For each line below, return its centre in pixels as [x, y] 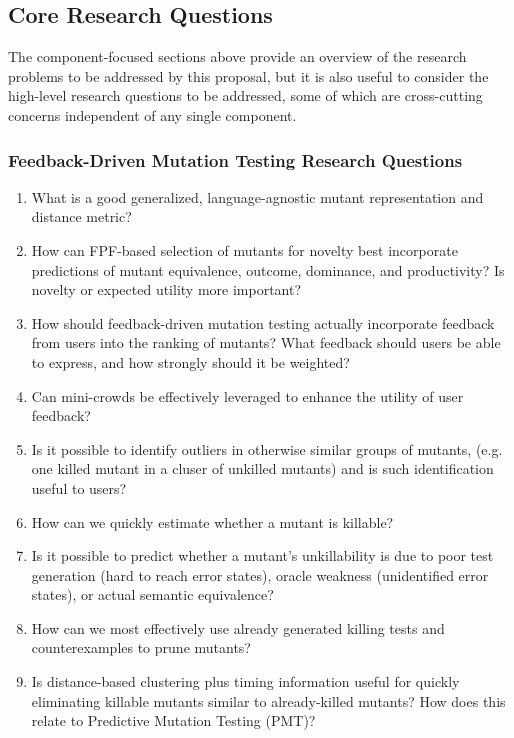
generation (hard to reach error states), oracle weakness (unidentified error [260, 574]
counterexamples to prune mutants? [141, 647]
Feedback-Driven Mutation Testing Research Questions [235, 159]
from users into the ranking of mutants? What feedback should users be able [266, 342]
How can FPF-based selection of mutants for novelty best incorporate [244, 249]
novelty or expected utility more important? [166, 289]
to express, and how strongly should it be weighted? [190, 361]
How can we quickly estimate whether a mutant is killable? [212, 521]
